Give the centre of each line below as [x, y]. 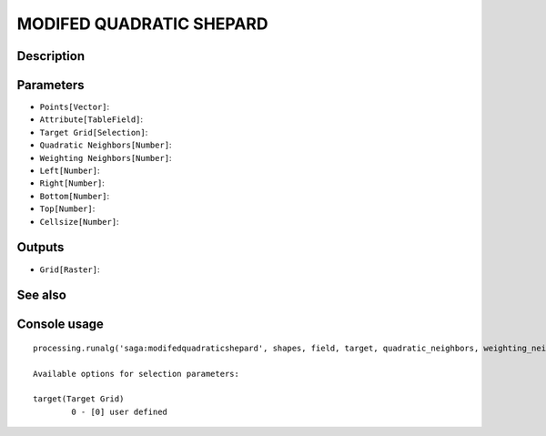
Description [51, 56]
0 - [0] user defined [120, 411]
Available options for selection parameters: [136, 374]
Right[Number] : [72, 183]
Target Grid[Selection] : [94, 132]
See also [42, 295]
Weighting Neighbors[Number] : [106, 157]
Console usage [61, 324]
